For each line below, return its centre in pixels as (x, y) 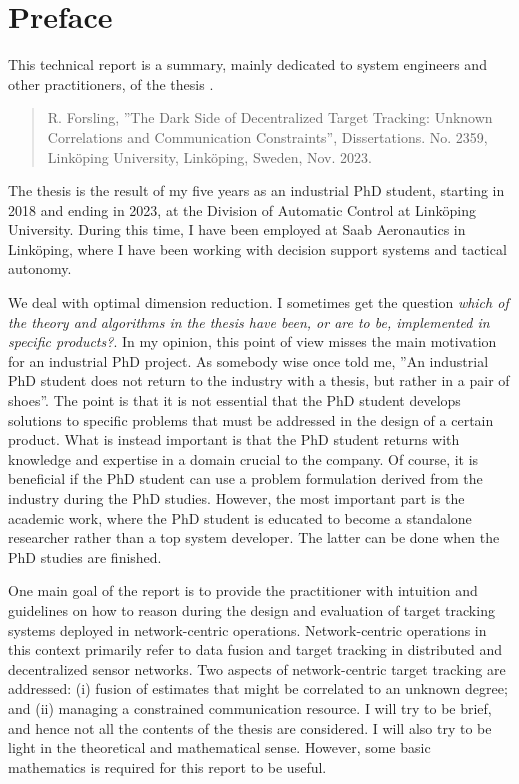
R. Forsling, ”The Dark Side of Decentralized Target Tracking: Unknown (270, 117)
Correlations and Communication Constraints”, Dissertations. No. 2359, (267, 136)
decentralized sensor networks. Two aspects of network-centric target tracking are (257, 668)
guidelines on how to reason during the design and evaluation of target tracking (251, 609)
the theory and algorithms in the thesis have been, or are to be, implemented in (249, 321)
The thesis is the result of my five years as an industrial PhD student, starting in (256, 190)
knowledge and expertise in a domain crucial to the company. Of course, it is (243, 458)
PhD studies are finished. (85, 556)
